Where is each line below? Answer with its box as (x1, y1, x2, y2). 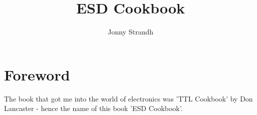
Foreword (4, 64, 70, 84)
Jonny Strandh (107, 26, 154, 37)
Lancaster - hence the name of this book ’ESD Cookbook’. (4, 103, 183, 113)
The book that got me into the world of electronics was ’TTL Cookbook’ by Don (4, 93, 253, 103)
